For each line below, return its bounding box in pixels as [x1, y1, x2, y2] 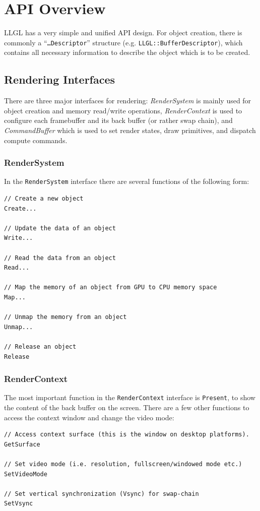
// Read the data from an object [4, 254, 116, 262]
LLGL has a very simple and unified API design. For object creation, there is [4, 27, 242, 38]
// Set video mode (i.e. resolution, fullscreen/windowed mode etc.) [4, 460, 242, 468]
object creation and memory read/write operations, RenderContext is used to [4, 105, 242, 115]
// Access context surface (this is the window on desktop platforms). [4, 431, 249, 438]
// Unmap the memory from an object [4, 313, 127, 321]
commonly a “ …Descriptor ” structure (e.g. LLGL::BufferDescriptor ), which [4, 37, 243, 47]
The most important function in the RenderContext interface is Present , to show [4, 392, 255, 403]
